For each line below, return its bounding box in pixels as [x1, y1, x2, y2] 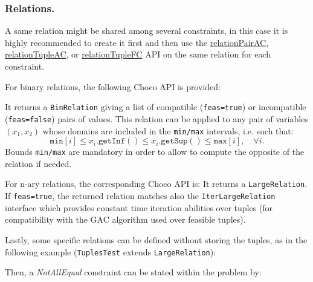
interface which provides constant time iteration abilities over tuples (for [5, 201, 273, 214]
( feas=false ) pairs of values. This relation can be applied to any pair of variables [5, 112, 308, 125]
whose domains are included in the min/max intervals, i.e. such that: [42, 124, 294, 137]
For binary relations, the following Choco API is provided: [5, 80, 221, 93]
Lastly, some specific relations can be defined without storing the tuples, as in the [5, 233, 308, 246]
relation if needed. [5, 157, 72, 169]
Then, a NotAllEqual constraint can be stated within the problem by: [5, 266, 262, 278]
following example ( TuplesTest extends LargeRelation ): [5, 245, 216, 258]
